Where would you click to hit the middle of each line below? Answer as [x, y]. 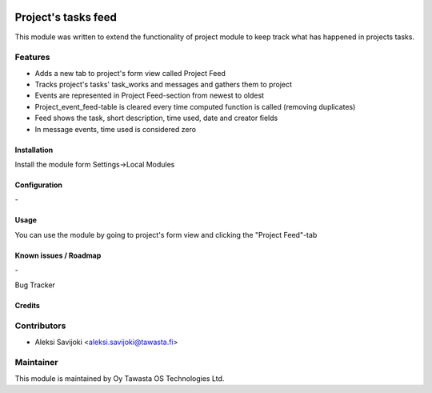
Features [32, 58]
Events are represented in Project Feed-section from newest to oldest [149, 95]
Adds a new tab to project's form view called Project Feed [130, 73]
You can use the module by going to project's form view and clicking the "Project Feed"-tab [166, 235]
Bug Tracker [35, 285]
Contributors [40, 326]
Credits [27, 305]
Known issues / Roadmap [58, 255]
